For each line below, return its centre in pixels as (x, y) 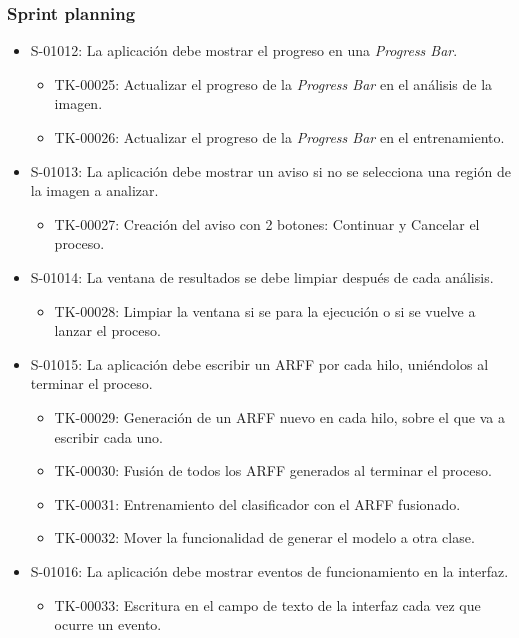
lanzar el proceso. (107, 330)
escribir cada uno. (108, 436)
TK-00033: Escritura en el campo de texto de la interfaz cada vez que (267, 604)
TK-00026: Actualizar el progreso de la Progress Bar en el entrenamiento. (279, 137)
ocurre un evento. (108, 624)
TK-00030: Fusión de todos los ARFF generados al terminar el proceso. (273, 470)
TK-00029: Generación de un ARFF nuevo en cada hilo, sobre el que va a (279, 416)
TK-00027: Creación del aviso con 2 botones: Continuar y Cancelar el (267, 223)
